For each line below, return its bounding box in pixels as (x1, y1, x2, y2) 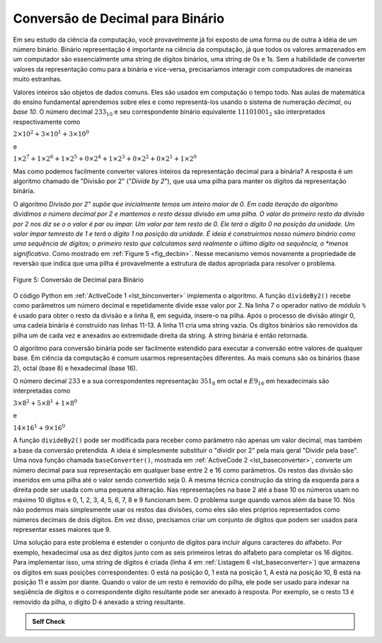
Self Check (32, 618, 65, 626)
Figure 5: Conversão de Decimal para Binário (13, 275, 144, 284)
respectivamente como (13, 117, 81, 126)
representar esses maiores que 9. (13, 525, 111, 533)
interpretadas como (13, 386, 71, 395)
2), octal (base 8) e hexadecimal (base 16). (13, 364, 138, 372)
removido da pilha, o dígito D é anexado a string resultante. (13, 598, 185, 606)
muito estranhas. (13, 75, 62, 83)
